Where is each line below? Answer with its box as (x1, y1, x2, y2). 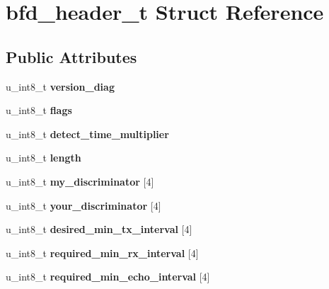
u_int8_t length (6, 150, 81, 165)
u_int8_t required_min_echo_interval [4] (6, 269, 210, 284)
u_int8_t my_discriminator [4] (6, 174, 154, 188)
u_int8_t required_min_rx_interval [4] (6, 245, 199, 260)
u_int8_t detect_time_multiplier (6, 126, 169, 141)
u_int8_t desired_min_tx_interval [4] (6, 222, 192, 237)
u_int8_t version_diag (6, 79, 115, 93)
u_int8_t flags (6, 103, 72, 118)
